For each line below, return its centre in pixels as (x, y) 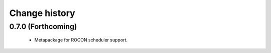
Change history (42, 13)
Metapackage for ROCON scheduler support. (81, 40)
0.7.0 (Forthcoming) (43, 26)
